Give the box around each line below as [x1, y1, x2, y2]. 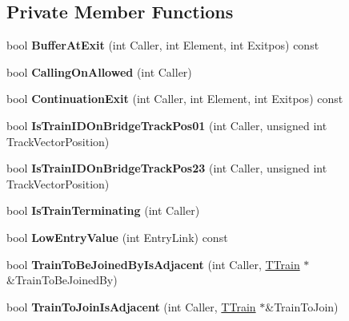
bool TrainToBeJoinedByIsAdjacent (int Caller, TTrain [6, 256, 300, 272]
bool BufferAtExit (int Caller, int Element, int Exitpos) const [6, 37, 319, 53]
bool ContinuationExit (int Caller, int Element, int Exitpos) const [6, 90, 343, 107]
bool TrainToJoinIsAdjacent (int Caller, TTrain [6, 298, 256, 315]
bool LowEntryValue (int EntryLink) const [6, 228, 228, 245]
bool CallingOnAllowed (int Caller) [6, 63, 192, 80]
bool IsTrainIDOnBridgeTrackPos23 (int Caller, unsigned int [6, 160, 327, 176]
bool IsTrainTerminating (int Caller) [6, 202, 200, 219]
